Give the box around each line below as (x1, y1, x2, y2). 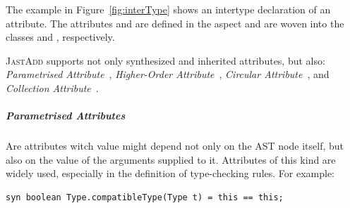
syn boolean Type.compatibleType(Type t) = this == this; (6, 192, 284, 202)
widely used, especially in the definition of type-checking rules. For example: (6, 166, 335, 181)
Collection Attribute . (6, 80, 99, 95)
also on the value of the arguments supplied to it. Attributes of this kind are (6, 152, 336, 167)
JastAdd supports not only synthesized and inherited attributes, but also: (6, 53, 325, 67)
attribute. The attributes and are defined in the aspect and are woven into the (6, 15, 344, 30)
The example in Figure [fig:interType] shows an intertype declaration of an (6, 2, 331, 16)
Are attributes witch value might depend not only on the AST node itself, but (6, 138, 344, 153)
